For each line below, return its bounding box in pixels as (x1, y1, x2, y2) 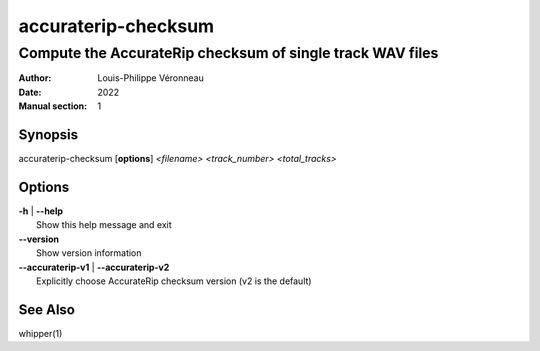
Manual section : (18, 100, 88, 112)
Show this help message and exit (36, 219, 172, 231)
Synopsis (18, 126, 79, 143)
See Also (18, 301, 75, 318)
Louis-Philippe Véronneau (97, 72, 204, 84)
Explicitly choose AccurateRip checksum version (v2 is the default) (36, 275, 312, 287)
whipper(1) (18, 327, 63, 339)
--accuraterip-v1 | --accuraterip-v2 (18, 261, 170, 273)
